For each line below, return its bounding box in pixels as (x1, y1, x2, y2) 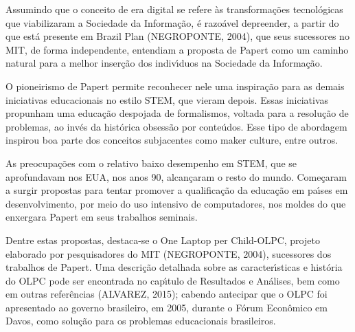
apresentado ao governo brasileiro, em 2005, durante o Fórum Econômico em (5, 300, 328, 314)
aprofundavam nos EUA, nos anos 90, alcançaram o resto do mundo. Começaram (5, 169, 347, 184)
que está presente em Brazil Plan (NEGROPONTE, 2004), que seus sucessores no (5, 29, 350, 43)
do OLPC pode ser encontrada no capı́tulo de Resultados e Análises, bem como (5, 273, 340, 287)
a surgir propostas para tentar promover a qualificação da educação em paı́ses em (5, 183, 348, 197)
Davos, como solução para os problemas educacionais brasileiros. (5, 313, 276, 328)
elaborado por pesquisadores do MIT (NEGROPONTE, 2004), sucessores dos (5, 246, 332, 261)
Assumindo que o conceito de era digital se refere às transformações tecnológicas (5, 2, 343, 16)
